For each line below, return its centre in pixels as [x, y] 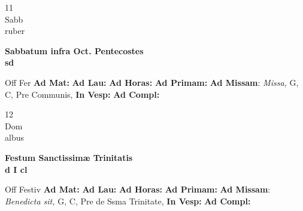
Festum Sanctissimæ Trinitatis [69, 157]
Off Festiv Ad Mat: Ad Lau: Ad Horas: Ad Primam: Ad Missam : [138, 189]
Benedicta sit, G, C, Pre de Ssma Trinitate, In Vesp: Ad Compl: [128, 201]
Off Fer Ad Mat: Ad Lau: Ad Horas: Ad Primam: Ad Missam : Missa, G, [152, 82]
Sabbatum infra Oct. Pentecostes [74, 50]
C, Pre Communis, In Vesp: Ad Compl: [82, 94]
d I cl [16, 169]
